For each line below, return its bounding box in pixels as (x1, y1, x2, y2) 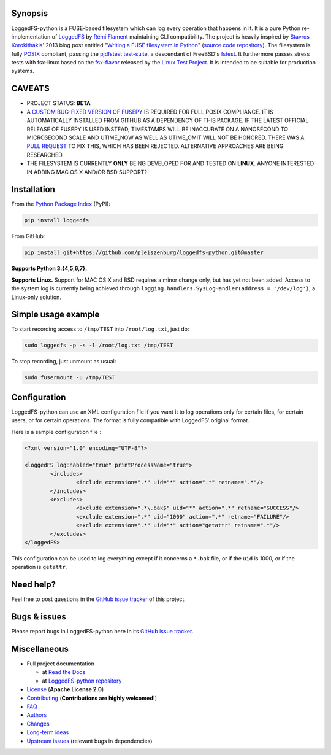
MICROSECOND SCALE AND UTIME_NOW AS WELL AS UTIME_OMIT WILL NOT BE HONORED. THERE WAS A (26, 134, 305, 141)
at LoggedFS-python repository (42, 677, 122, 684)
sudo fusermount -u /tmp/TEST (24, 374, 115, 381)
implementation (11, 33, 51, 40)
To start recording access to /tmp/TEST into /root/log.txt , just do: (11, 325, 189, 333)
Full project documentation (26, 660, 94, 667)
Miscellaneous (11, 643, 69, 654)
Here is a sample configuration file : (11, 428, 101, 435)
